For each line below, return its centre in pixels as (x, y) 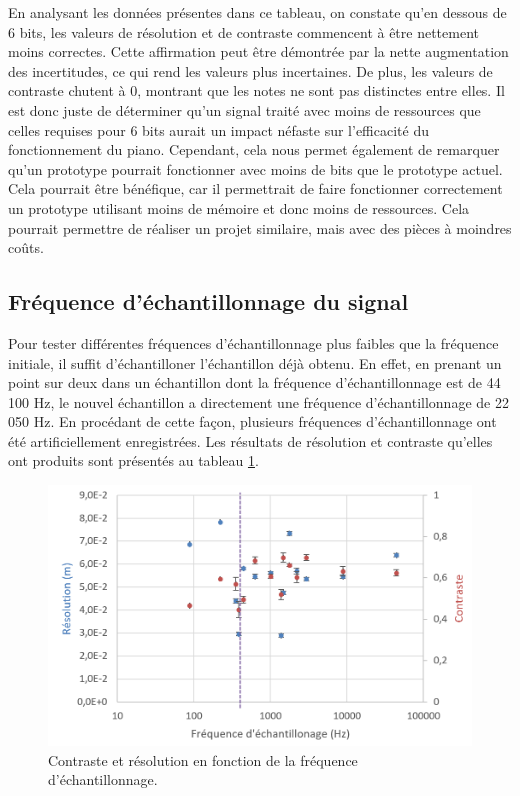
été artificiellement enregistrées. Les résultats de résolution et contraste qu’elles (250, 440)
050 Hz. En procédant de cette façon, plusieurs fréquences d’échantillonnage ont (252, 421)
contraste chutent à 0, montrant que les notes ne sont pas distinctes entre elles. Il (256, 90)
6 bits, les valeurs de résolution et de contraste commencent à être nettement (244, 31)
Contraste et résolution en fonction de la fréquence (203, 759)
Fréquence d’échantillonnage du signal (208, 301)
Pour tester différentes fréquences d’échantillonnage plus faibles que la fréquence (253, 342)
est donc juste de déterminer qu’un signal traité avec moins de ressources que (244, 109)
